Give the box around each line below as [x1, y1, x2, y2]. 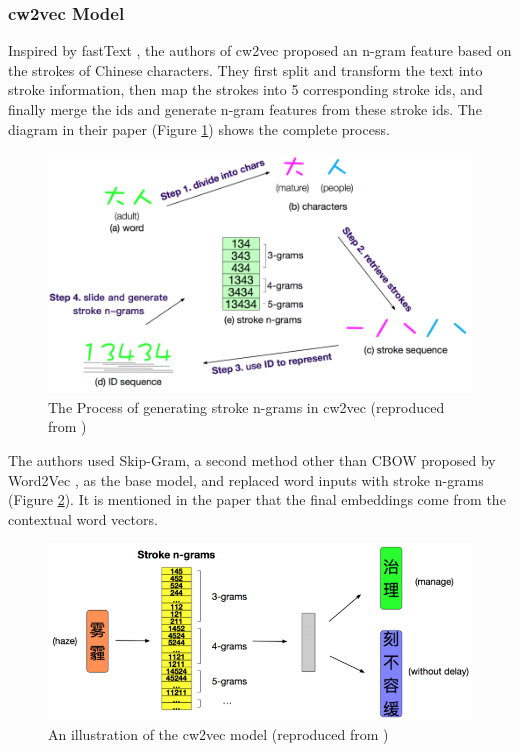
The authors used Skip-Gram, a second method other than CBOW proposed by [8, 450, 496, 470]
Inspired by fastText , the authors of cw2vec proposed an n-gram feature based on [8, 40, 512, 61]
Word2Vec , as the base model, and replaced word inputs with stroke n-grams [8, 469, 484, 490]
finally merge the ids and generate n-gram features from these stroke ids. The [8, 99, 482, 119]
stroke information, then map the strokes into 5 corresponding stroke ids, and [8, 79, 483, 100]
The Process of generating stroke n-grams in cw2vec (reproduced [48, 396, 445, 417]
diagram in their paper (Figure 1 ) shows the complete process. [8, 118, 390, 139]
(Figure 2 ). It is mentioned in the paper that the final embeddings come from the [8, 489, 506, 510]
